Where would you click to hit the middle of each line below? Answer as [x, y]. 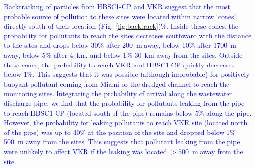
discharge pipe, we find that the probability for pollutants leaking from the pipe [124, 103]
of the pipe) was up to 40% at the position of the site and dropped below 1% [120, 132]
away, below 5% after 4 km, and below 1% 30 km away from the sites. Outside [123, 54]
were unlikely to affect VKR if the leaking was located [85, 151]
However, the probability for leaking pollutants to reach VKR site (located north [126, 122]
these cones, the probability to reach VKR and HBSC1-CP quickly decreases [119, 64]
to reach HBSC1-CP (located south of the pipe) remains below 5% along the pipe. [128, 113]
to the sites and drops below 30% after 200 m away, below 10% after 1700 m [120, 45]
